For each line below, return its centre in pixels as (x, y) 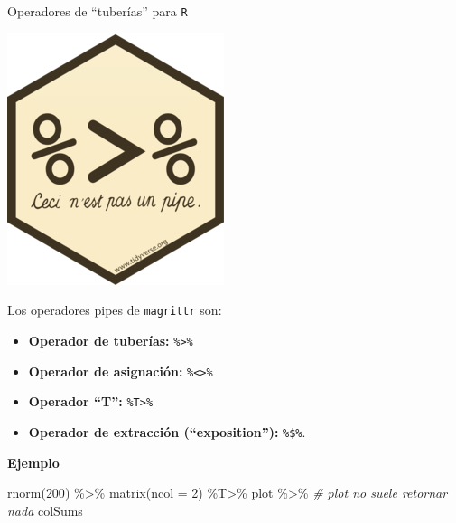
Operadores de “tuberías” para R (98, 11)
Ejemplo (33, 462)
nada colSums (45, 510)
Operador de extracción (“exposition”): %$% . (167, 431)
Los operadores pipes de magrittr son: (115, 310)
